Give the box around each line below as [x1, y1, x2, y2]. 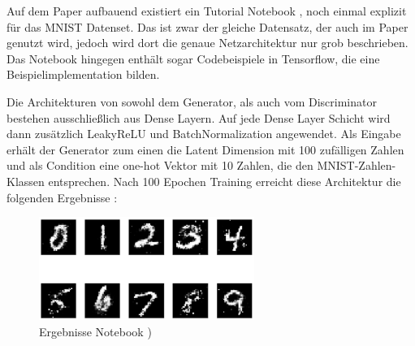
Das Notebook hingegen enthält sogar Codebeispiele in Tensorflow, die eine [6, 50, 380, 67]
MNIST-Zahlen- [317, 157, 396, 174]
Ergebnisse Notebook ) [39, 322, 152, 340]
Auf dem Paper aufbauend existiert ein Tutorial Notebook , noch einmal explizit [6, 2, 407, 19]
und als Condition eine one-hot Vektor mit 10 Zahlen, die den [6, 157, 313, 174]
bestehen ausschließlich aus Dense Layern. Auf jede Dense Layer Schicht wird [6, 109, 391, 126]
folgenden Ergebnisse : [6, 188, 118, 205]
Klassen [6, 172, 45, 189]
